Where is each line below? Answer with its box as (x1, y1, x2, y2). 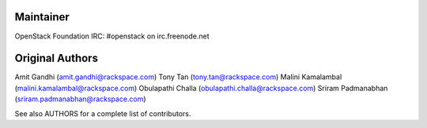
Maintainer (14, 10, 70, 24)
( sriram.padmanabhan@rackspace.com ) (14, 94, 146, 104)
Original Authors (14, 52, 99, 65)
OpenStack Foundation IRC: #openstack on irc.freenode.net (14, 31, 210, 41)
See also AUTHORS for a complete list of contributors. (14, 108, 191, 118)
